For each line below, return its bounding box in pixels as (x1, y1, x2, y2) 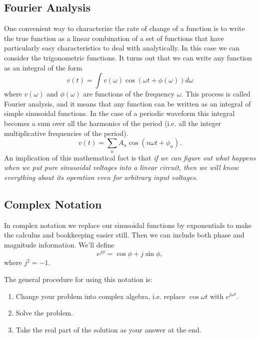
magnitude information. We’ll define (4, 239, 114, 249)
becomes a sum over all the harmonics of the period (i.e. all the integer (4, 117, 221, 128)
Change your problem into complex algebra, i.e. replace (15, 290, 185, 301)
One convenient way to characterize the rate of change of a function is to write (4, 23, 245, 33)
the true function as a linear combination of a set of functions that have (4, 32, 224, 43)
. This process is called (181, 88, 250, 99)
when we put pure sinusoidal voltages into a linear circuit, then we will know (4, 162, 238, 172)
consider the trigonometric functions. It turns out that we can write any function (4, 52, 252, 62)
